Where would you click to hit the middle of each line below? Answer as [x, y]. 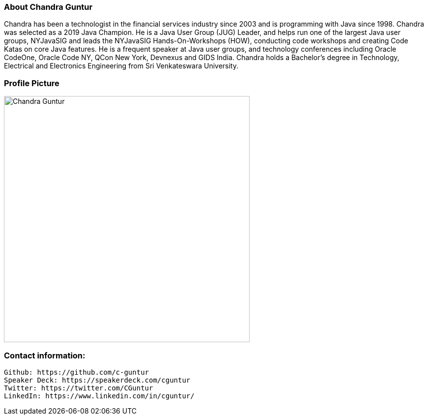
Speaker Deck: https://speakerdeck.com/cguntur [97, 380]
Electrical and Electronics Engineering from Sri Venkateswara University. [121, 66]
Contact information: [45, 355]
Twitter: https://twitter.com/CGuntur [79, 388]
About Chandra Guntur [48, 7]
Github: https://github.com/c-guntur [77, 372]
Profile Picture [32, 83]
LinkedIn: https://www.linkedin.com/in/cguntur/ [99, 396]
